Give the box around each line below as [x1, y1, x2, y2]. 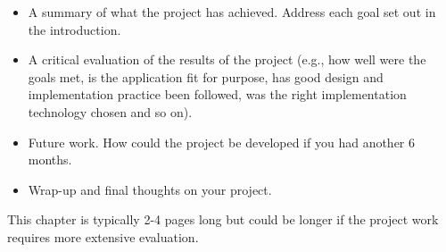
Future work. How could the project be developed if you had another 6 [28, 132, 416, 151]
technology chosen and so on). [28, 102, 193, 121]
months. [28, 150, 72, 169]
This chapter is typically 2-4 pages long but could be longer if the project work [7, 210, 439, 229]
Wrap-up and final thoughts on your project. [28, 180, 272, 198]
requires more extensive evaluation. [7, 227, 199, 246]
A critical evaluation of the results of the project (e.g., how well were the [28, 50, 426, 69]
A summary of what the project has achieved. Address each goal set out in [28, 3, 436, 21]
